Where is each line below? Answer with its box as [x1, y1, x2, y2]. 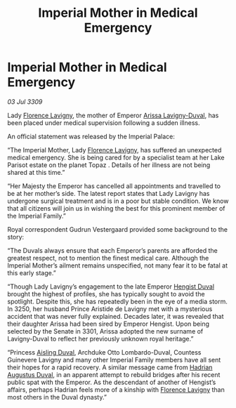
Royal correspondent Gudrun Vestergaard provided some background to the [7, 225, 228, 233]
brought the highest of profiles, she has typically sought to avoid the [7, 289, 205, 298]
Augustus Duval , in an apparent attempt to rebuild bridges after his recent [7, 370, 221, 379]
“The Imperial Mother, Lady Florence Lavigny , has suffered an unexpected [7, 145, 222, 154]
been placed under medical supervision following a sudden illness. [7, 118, 200, 127]
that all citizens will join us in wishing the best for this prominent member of [7, 204, 225, 212]
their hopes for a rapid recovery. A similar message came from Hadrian [7, 363, 213, 371]
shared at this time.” [7, 168, 65, 176]
